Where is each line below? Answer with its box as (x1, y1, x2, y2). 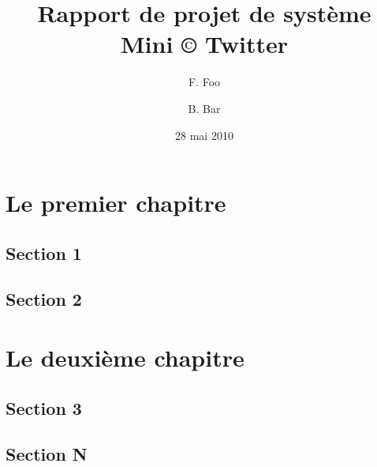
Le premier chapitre (6, 186, 226, 219)
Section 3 (6, 395, 82, 420)
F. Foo (188, 73, 221, 90)
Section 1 (6, 240, 82, 265)
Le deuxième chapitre (6, 341, 244, 374)
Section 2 (6, 287, 82, 311)
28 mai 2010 (175, 126, 233, 143)
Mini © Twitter (121, 28, 288, 60)
